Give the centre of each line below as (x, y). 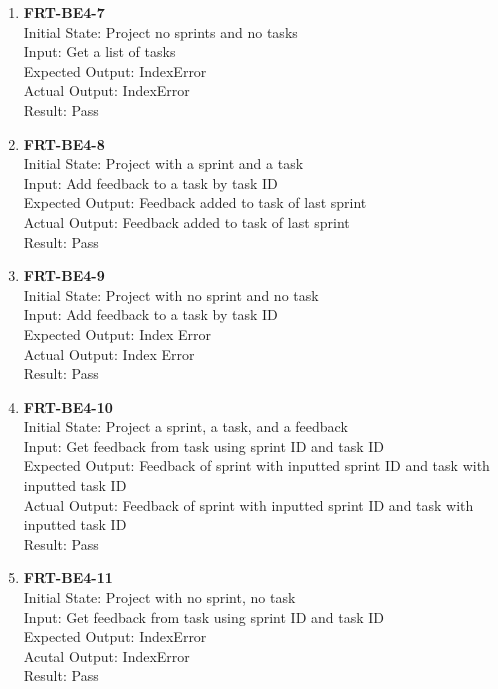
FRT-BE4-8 (64, 143)
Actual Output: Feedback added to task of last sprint (186, 221)
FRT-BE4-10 (68, 406)
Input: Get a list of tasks (99, 51)
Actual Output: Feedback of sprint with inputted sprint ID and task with (248, 504)
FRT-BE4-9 (64, 275)
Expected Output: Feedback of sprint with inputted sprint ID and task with (256, 465)
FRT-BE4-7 (64, 12)
